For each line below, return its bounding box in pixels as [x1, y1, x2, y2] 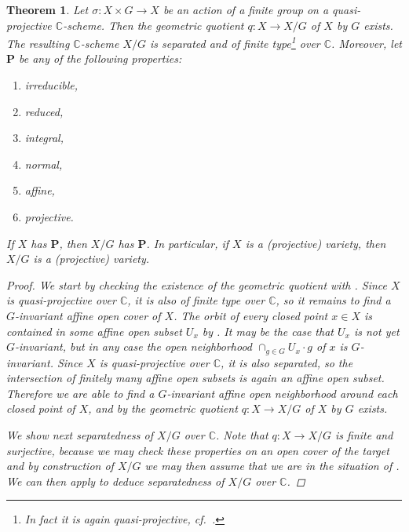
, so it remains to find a [276, 292, 391, 308]
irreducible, [24, 77, 79, 93]
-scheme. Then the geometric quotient [63, 16, 244, 33]
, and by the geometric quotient [88, 400, 238, 417]
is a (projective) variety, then [245, 235, 386, 251]
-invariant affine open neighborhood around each [166, 384, 398, 401]
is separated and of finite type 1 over [150, 33, 320, 51]
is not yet [353, 322, 400, 339]
